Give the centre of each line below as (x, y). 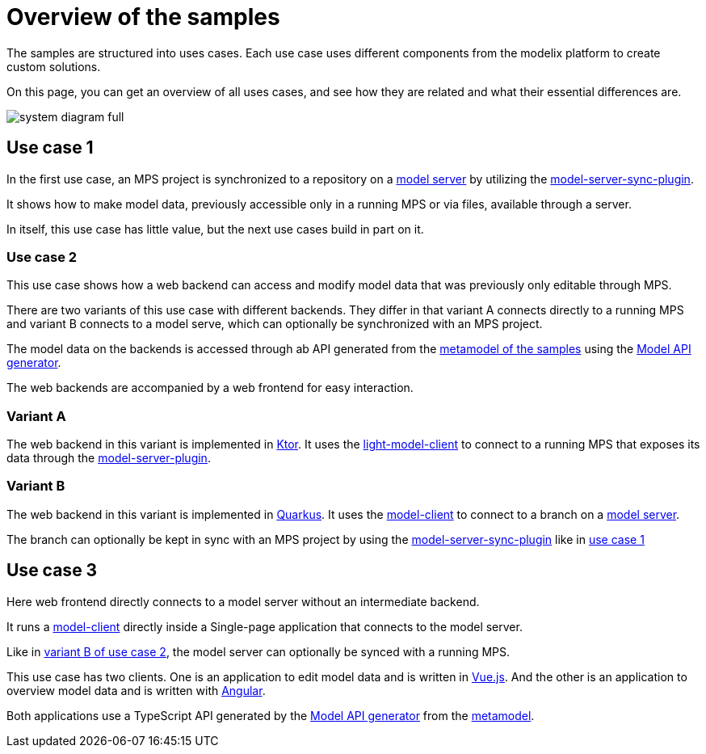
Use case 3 (52, 571)
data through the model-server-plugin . (109, 458)
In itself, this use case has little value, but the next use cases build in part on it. (215, 229)
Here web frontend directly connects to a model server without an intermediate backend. (243, 601)
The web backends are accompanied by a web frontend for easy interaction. (210, 388)
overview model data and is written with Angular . (136, 690)
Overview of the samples (143, 17)
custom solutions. (54, 66)
